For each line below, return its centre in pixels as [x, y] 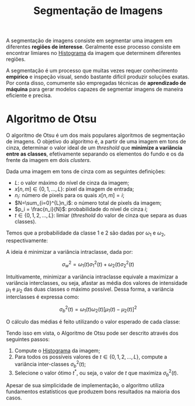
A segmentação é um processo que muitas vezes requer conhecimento [92, 71]
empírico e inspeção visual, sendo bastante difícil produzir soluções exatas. [98, 77]
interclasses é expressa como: [43, 297]
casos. [14, 398]
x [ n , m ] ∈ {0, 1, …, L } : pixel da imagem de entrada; [74, 189]
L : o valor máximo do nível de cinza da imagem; [72, 183]
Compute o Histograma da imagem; [57, 351]
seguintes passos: [28, 339]
